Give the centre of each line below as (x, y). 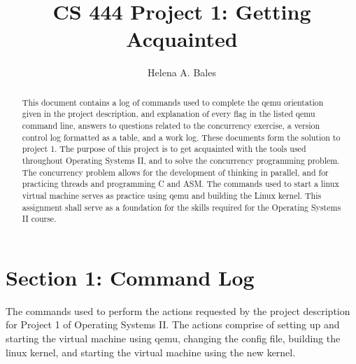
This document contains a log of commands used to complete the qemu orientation (173, 102)
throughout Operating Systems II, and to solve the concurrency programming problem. (181, 160)
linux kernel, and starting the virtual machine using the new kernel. (151, 352)
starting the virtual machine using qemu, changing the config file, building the (173, 338)
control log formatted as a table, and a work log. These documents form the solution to (181, 137)
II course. (39, 219)
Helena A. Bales (182, 72)
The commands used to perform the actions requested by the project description (178, 310)
